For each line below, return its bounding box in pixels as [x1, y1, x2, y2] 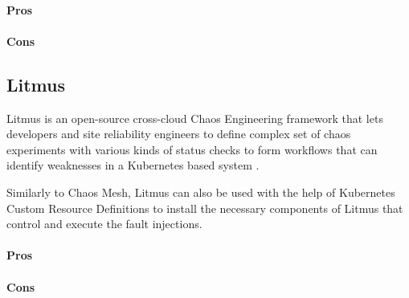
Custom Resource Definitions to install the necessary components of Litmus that [6, 199, 403, 216]
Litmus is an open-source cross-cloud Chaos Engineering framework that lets [6, 109, 383, 126]
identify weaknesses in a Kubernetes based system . [6, 157, 260, 173]
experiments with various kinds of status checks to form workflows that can [6, 141, 378, 157]
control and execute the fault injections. [6, 215, 202, 232]
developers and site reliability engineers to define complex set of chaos [6, 125, 351, 142]
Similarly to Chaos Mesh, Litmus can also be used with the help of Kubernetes [6, 183, 395, 200]
